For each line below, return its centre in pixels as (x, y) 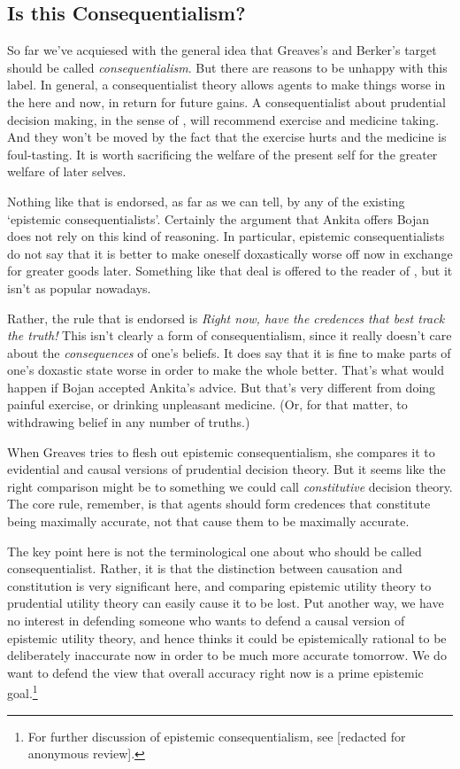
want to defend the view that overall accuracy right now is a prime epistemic (215, 672)
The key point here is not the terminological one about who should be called (215, 551)
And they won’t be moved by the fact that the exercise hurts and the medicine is (227, 137)
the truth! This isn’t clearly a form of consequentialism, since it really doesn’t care (230, 335)
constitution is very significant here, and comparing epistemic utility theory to (219, 585)
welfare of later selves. (67, 171)
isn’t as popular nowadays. (79, 287)
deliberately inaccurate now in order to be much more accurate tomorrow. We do (227, 655)
